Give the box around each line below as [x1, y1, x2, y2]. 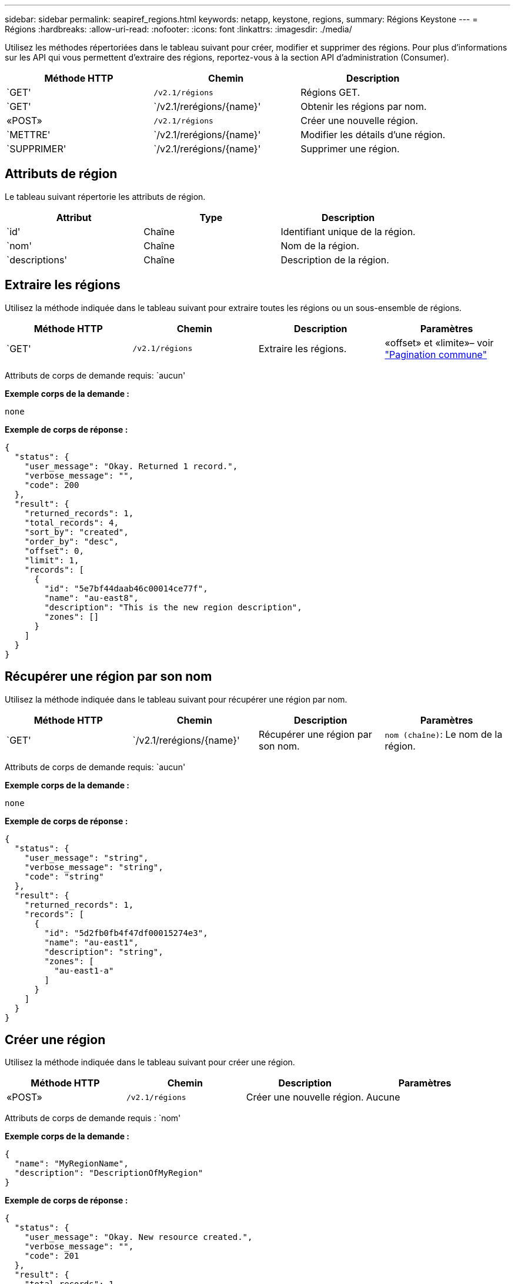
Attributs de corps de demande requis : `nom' [5, 1113, 181, 1123]
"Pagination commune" [384, 348, 487, 360]
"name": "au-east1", [44, 937, 139, 947]
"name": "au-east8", [44, 593, 139, 603]
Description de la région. [280, 253, 389, 266]
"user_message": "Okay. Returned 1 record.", [24, 461, 238, 471]
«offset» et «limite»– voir [384, 336, 494, 349]
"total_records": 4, [24, 517, 119, 527]
